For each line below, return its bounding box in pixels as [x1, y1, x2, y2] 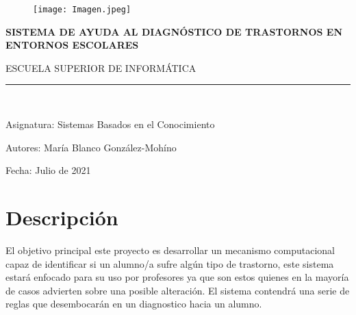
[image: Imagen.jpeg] [33, 5, 131, 14]
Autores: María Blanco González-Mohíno [5, 140, 177, 154]
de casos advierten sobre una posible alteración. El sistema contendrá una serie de [5, 283, 350, 297]
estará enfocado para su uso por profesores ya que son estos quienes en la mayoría [5, 270, 349, 284]
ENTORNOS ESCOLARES [5, 38, 139, 52]
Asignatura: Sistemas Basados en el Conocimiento [5, 117, 215, 131]
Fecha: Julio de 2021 [5, 163, 91, 177]
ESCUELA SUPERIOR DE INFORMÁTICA [5, 60, 196, 75]
